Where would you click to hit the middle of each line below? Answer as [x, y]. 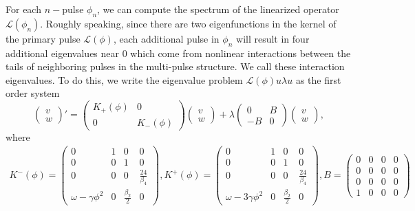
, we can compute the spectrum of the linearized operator [218, 9]
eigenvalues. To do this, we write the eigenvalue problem [124, 79]
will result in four [273, 38]
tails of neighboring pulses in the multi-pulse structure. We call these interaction [175, 66]
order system [33, 93]
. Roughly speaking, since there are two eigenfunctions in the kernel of [188, 23]
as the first [318, 79]
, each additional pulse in [166, 38]
